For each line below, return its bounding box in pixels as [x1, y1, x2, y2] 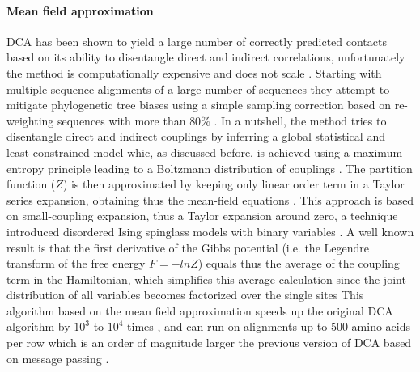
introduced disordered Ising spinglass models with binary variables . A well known [6, 222, 414, 239]
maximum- [353, 143, 406, 160]
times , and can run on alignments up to [127, 318, 328, 335]
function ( [6, 175, 56, 192]
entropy [6, 159, 45, 176]
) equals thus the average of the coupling [197, 255, 400, 272]
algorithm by [6, 318, 70, 335]
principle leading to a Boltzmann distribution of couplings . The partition [47, 159, 413, 176]
